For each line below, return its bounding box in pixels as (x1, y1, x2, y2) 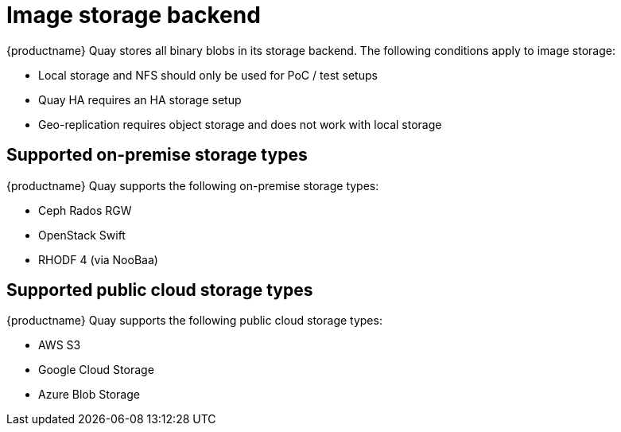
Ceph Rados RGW (38, 203, 132, 217)
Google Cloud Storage (38, 363, 154, 377)
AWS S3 (38, 338, 81, 352)
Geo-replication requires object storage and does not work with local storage (38, 117, 442, 131)
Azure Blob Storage (38, 387, 140, 402)
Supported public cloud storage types (6, 280, 313, 301)
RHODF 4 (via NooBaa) (38, 252, 158, 267)
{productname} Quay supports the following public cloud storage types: (6, 313, 382, 328)
